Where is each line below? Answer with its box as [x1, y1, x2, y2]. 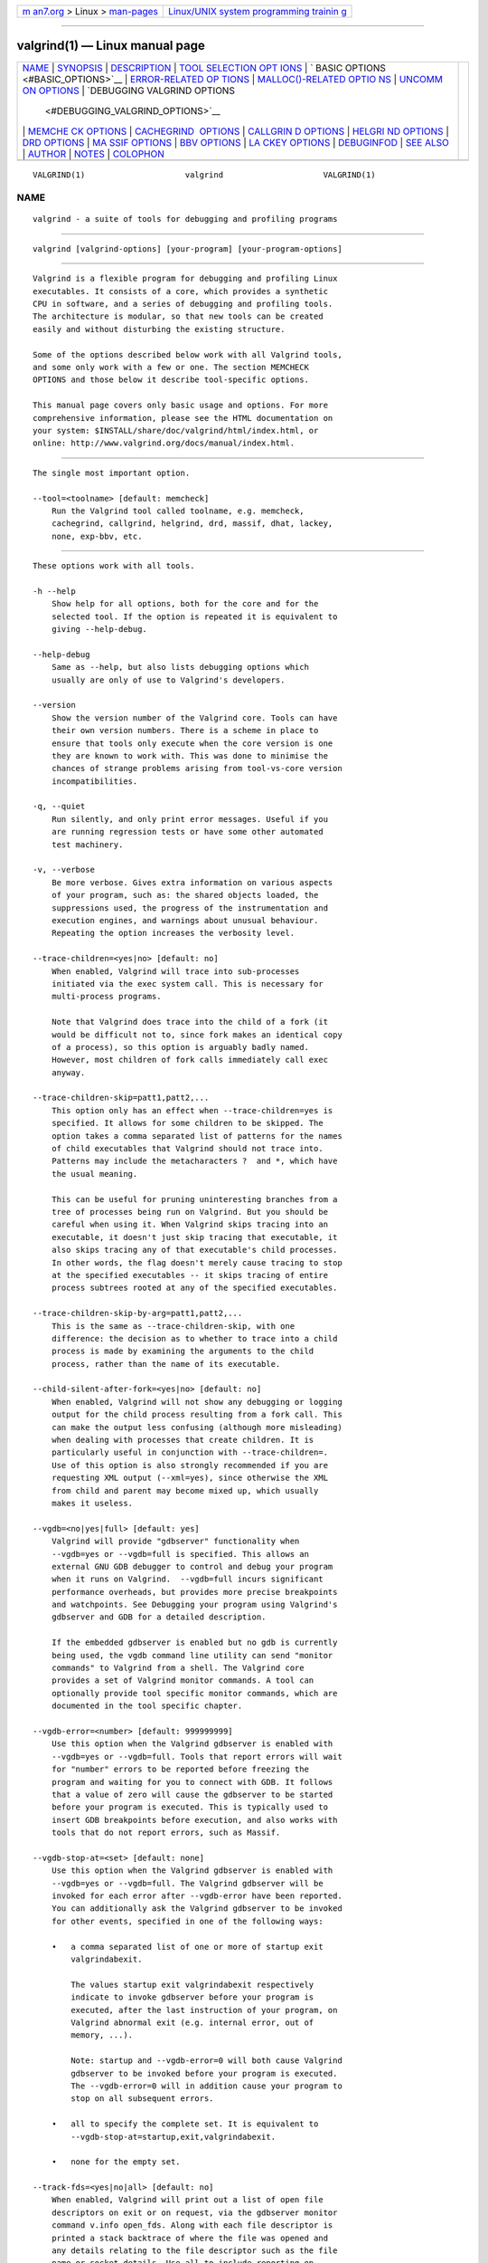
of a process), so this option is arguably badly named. [51, 1042, 309, 1052]
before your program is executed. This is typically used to [51, 1802, 329, 1812]
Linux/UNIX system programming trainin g [168, 5, 347, 17]
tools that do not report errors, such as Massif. [51, 1828, 281, 1838]
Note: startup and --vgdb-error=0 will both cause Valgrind [70, 2056, 343, 2066]
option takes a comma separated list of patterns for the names [51, 1131, 343, 1141]
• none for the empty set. [51, 2157, 181, 2167]
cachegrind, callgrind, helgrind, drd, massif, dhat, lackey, [51, 519, 333, 529]
